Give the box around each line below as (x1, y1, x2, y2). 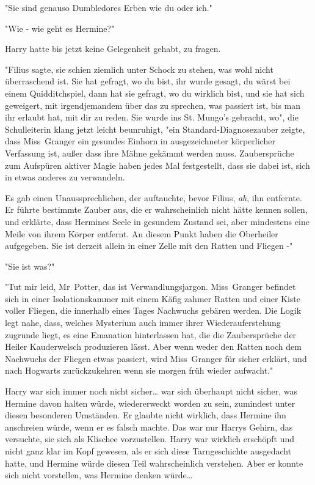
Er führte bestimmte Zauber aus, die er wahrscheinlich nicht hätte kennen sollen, (5, 203, 308, 216)
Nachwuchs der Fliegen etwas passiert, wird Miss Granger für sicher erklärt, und (5, 352, 307, 365)
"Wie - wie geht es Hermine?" (5, 21, 115, 34)
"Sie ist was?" (5, 259, 55, 272)
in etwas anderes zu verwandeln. (5, 171, 125, 183)
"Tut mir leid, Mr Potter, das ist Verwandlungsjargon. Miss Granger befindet (5, 280, 296, 293)
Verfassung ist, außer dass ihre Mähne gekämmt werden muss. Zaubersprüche (5, 146, 294, 159)
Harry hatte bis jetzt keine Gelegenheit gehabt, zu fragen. (5, 42, 221, 55)
